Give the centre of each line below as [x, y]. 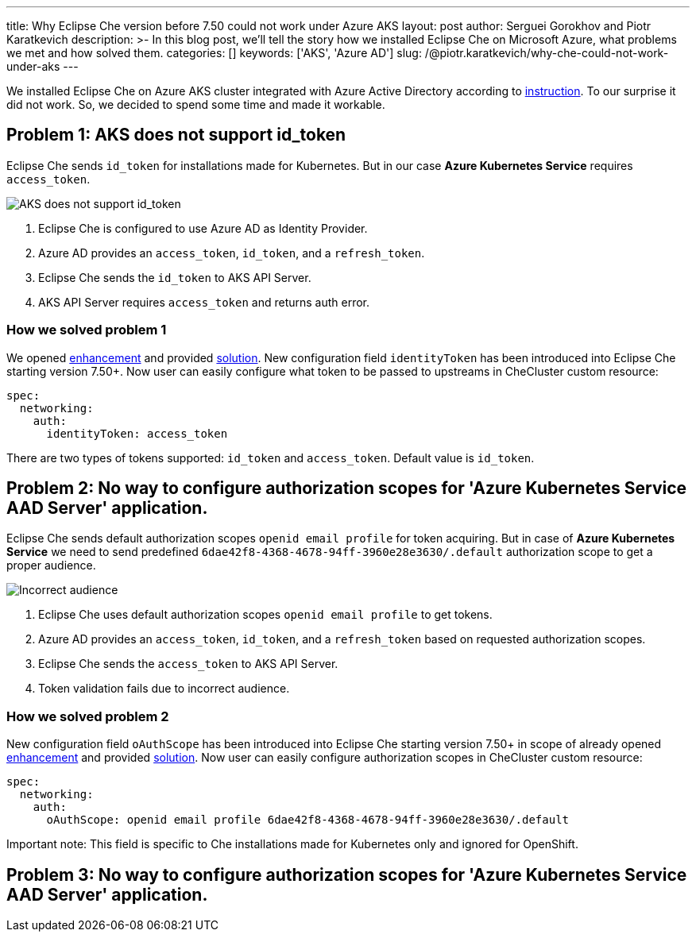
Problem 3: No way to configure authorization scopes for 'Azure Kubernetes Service [347, 874]
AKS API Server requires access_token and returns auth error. [204, 302]
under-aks [33, 66]
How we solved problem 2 [88, 716]
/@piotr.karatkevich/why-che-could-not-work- [547, 53]
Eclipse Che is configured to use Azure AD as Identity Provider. [203, 228]
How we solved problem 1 [87, 330]
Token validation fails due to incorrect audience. [164, 689]
